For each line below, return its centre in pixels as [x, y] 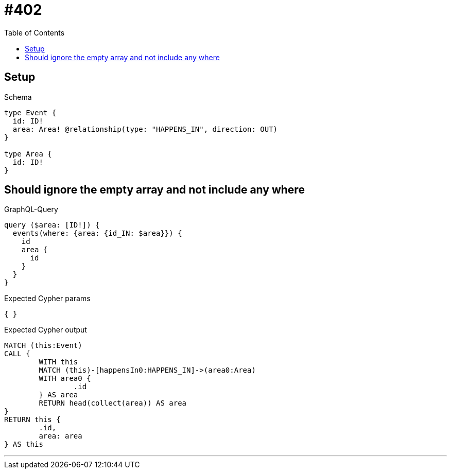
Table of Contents [34, 32]
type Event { [30, 112]
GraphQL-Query [31, 209]
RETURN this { [32, 420]
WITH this [58, 362]
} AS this [24, 444]
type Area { [28, 154]
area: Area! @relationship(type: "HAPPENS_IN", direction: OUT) [145, 129]
